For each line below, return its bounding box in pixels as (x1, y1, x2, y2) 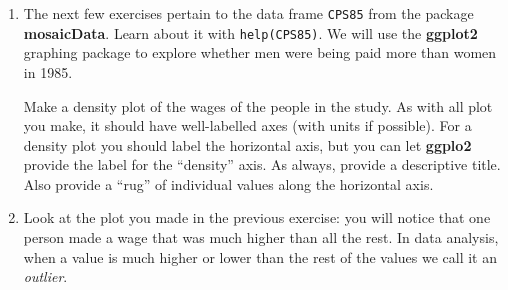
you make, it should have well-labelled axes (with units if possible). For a (23, 115, 472, 136)
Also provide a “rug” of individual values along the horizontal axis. (23, 173, 434, 194)
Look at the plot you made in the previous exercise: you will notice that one (23, 207, 491, 228)
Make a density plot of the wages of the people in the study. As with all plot (23, 95, 493, 116)
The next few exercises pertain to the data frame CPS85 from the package (23, 3, 474, 23)
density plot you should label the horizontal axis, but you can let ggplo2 (23, 134, 472, 155)
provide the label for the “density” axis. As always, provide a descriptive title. (23, 154, 501, 175)
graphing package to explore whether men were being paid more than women (23, 42, 497, 63)
